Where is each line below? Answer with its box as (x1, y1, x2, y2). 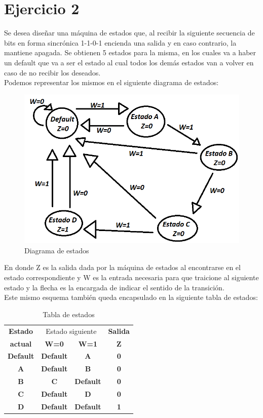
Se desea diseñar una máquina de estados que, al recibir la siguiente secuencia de (4, 27, 255, 38)
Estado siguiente (46, 325, 97, 336)
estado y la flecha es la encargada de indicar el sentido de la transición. (4, 282, 224, 292)
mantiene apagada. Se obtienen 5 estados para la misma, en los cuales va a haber (4, 47, 256, 58)
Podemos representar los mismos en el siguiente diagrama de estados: (4, 77, 219, 88)
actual (10, 338, 32, 349)
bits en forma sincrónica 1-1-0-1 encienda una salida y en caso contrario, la (4, 37, 237, 48)
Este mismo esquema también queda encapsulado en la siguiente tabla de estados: (4, 292, 258, 302)
